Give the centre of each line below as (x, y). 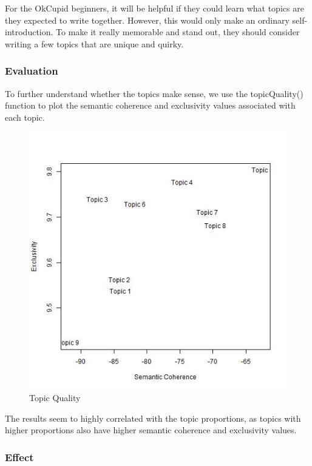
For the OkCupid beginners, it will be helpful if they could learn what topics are (154, 8)
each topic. (25, 117)
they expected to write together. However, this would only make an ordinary (147, 20)
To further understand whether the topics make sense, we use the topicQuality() (154, 93)
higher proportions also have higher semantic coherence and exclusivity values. (151, 430)
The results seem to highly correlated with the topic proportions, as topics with (153, 418)
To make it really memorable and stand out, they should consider (178, 32)
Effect (19, 457)
